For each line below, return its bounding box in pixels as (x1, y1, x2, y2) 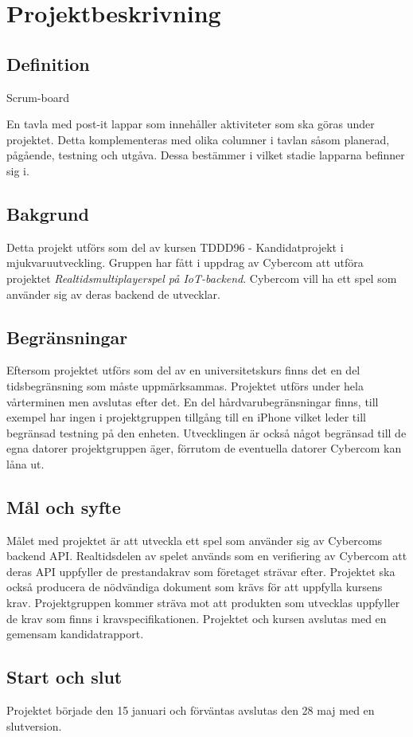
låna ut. (6, 455, 45, 472)
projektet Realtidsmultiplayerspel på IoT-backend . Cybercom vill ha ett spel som (6, 269, 397, 286)
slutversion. (6, 717, 62, 734)
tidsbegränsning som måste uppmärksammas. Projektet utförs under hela (6, 377, 364, 394)
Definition (6, 51, 90, 76)
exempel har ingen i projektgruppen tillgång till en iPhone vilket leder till (6, 409, 366, 425)
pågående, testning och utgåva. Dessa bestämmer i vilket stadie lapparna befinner (6, 147, 405, 163)
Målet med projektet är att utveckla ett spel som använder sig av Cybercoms (6, 531, 383, 548)
